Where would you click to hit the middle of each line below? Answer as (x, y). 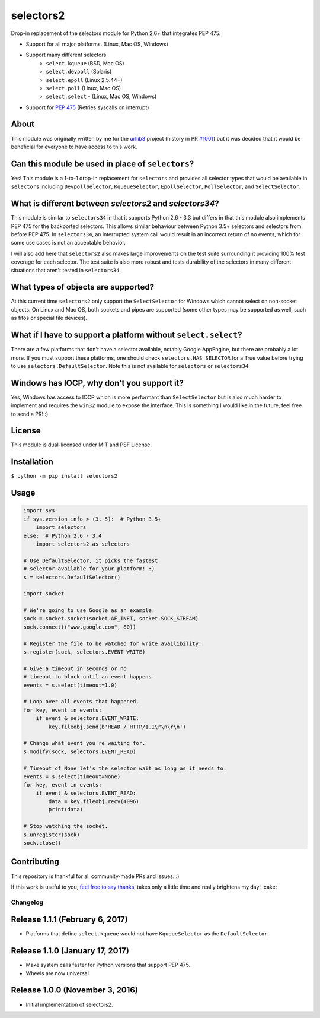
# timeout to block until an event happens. (89, 677)
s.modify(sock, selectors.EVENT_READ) (80, 751)
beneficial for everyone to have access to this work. (74, 147)
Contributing (35, 862)
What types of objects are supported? (82, 287)
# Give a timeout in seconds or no (75, 668)
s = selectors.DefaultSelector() (72, 577)
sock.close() (42, 843)
